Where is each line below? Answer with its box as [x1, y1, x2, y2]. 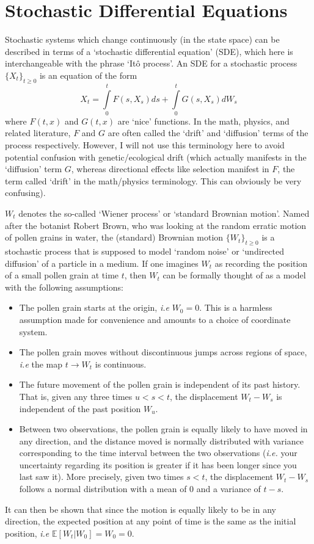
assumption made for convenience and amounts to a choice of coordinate [19, 313, 291, 325]
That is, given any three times [19, 390, 133, 402]
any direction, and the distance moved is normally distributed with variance [19, 434, 304, 447]
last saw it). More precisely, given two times [19, 470, 184, 483]
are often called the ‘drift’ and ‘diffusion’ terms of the [108, 126, 309, 139]
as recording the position [214, 256, 308, 269]
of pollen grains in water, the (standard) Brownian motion [5, 231, 224, 244]
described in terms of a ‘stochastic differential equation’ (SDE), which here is [5, 45, 293, 57]
